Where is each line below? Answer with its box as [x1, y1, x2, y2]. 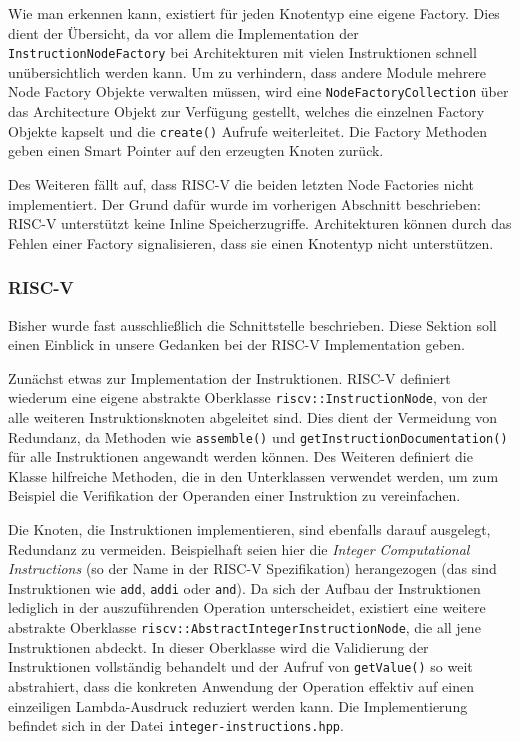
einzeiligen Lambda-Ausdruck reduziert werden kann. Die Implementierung [8, 695, 468, 716]
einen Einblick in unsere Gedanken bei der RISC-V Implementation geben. [8, 334, 465, 355]
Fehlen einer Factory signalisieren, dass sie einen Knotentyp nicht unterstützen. [8, 232, 494, 253]
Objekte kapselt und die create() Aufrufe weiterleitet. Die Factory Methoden [8, 120, 488, 141]
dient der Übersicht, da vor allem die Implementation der [8, 22, 359, 43]
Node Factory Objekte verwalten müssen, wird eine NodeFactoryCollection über [8, 81, 509, 102]
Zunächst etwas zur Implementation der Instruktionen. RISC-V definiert [8, 367, 451, 388]
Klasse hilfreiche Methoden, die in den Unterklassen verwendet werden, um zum [8, 465, 499, 486]
